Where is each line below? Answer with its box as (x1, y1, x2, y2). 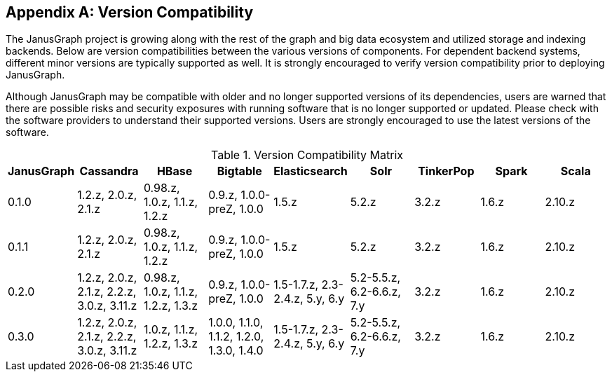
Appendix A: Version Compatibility (6, 4, 254, 21)
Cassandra (79, 164, 139, 179)
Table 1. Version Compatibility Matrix (211, 148, 403, 163)
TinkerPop (418, 164, 475, 179)
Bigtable (217, 164, 262, 179)
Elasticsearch (273, 164, 348, 179)
